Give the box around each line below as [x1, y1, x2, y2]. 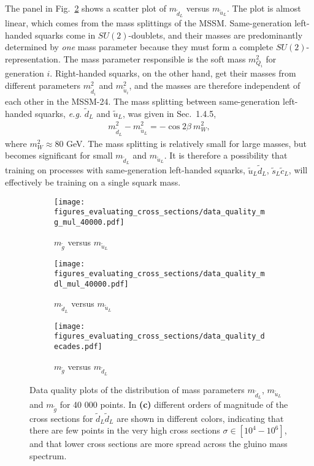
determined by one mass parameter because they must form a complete [5, 40, 274, 53]
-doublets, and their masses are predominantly [128, 28, 303, 41]
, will [288, 163, 308, 176]
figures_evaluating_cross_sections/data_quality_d [54, 332, 265, 341]
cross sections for [29, 412, 93, 424]
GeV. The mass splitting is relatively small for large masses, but [66, 137, 307, 149]
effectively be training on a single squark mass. [5, 176, 181, 189]
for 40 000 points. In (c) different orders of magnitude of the [59, 397, 288, 410]
